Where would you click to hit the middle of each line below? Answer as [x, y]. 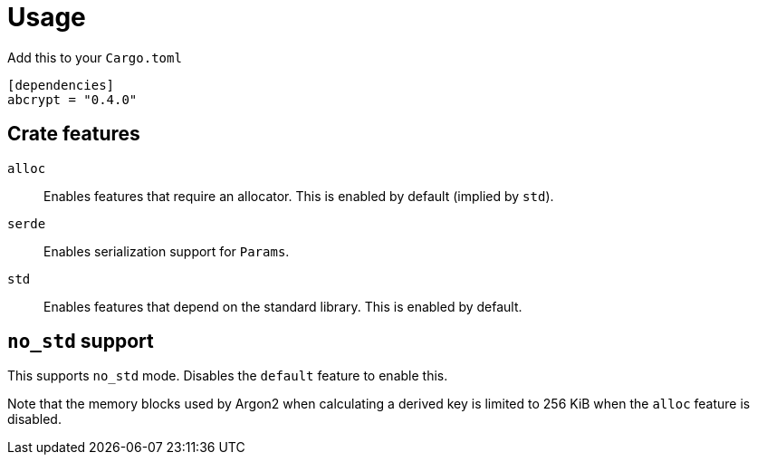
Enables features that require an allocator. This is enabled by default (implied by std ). [299, 196]
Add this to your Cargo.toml [95, 57]
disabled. [34, 419]
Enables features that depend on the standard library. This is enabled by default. [283, 306]
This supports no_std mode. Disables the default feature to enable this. [228, 376]
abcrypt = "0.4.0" [72, 99]
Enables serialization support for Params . [167, 251]
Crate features [74, 134]
